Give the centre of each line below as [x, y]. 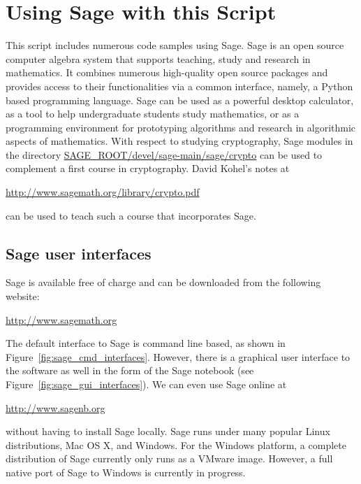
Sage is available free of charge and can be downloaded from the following [163, 282]
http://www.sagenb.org [56, 407]
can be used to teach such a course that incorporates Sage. [131, 215]
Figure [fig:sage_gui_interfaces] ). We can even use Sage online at [146, 384]
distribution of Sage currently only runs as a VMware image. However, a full [169, 458]
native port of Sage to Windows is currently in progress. [126, 472]
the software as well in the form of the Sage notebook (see [130, 370]
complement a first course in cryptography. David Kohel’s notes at [148, 168]
